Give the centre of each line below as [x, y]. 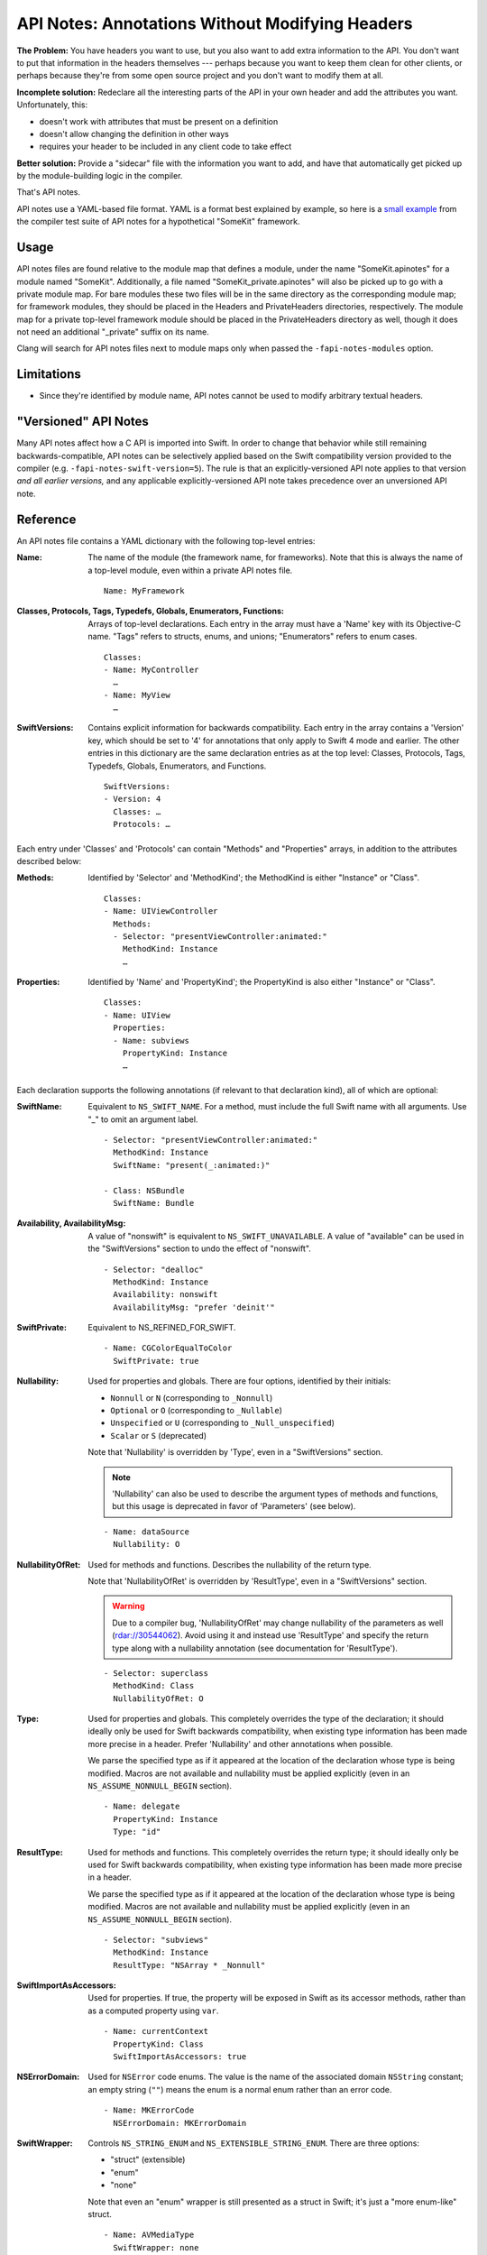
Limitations [49, 374]
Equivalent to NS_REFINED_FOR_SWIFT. [162, 1328]
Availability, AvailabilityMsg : [71, 1223]
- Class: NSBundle [144, 1190]
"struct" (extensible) [148, 2159]
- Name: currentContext [156, 2031]
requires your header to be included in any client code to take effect [165, 147]
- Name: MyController [152, 669]
